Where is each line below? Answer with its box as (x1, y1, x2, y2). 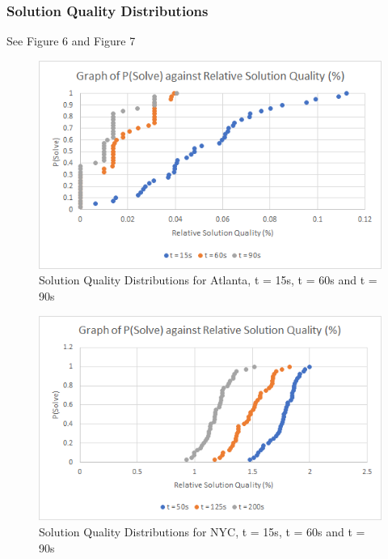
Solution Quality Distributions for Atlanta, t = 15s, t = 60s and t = (39, 271, 377, 288)
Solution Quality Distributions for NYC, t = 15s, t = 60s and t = (39, 523, 365, 540)
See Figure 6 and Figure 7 (6, 32, 136, 49)
